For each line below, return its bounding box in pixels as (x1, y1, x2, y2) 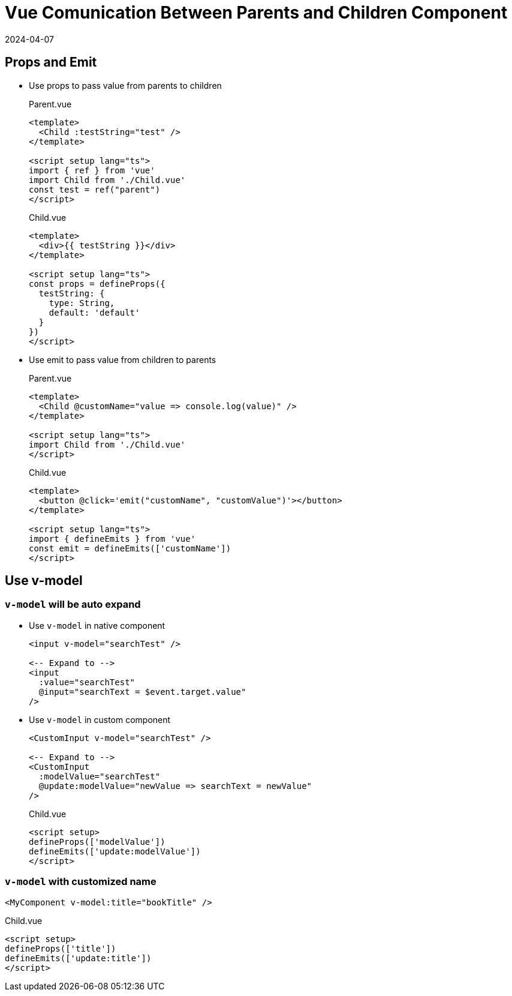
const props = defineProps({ (29, 278, 165, 289)
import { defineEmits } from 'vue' (29, 533, 196, 544)
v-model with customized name (5, 875, 156, 888)
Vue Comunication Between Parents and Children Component (5, 2, 508, 23)
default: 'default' (49, 307, 140, 317)
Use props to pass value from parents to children (29, 80, 222, 91)
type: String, (49, 298, 115, 308)
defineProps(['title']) (5, 943, 116, 953)
